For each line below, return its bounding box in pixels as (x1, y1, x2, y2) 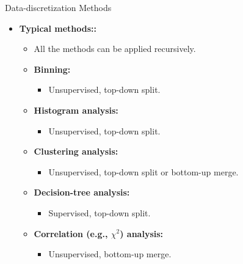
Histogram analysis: (34, 103, 118, 116)
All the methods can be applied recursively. (34, 42, 196, 55)
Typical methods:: (19, 21, 96, 34)
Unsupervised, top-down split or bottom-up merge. (48, 165, 239, 178)
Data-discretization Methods (5, 1, 112, 13)
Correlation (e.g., (34, 227, 108, 240)
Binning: (34, 62, 71, 75)
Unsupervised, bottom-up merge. (48, 248, 172, 260)
